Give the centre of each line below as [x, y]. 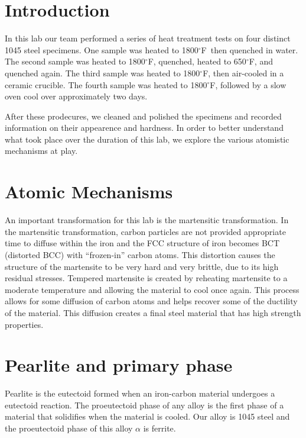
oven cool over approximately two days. [76, 96]
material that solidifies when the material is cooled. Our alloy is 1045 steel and [147, 416]
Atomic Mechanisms [89, 191]
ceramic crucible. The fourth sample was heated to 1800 [106, 84]
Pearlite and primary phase [119, 365]
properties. [24, 324]
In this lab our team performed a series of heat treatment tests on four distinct [148, 38]
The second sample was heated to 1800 [75, 61]
